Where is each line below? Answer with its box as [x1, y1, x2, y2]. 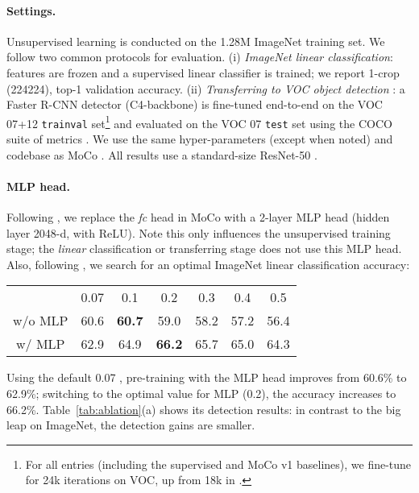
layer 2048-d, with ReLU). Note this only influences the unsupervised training [6, 224, 391, 241]
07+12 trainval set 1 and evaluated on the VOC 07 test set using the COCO [6, 112, 392, 131]
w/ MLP [16, 334, 65, 354]
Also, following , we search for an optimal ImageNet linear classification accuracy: [6, 255, 410, 272]
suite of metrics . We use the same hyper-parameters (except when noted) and [6, 130, 393, 147]
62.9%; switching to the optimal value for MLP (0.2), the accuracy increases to [6, 385, 396, 402]
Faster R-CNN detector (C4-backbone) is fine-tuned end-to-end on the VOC [6, 96, 383, 113]
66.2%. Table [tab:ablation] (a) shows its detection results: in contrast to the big [6, 400, 401, 417]
